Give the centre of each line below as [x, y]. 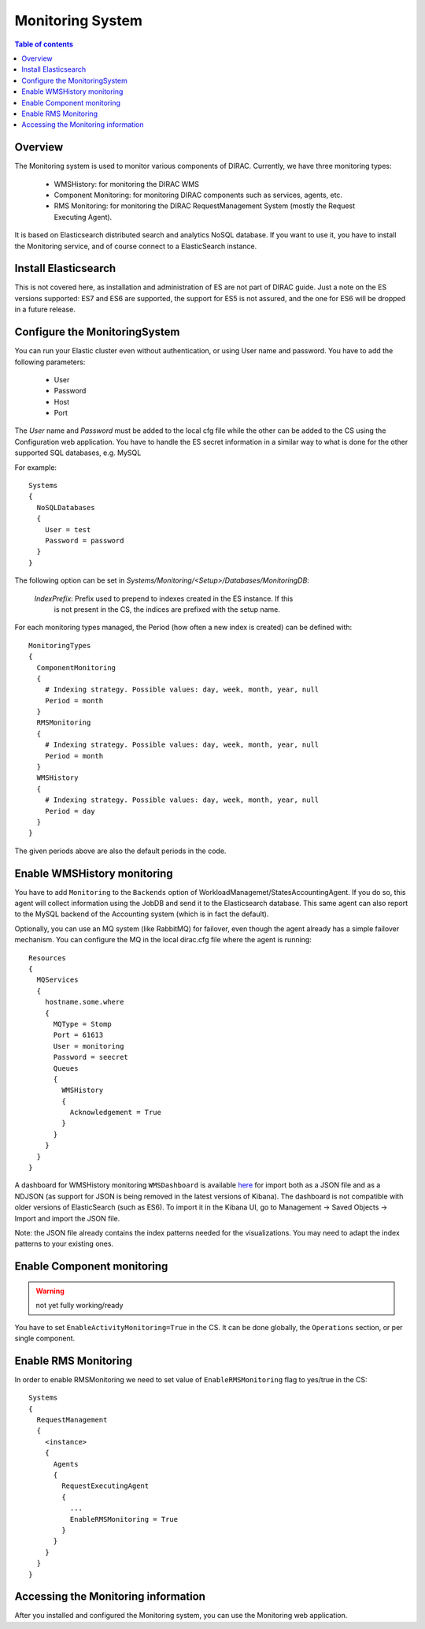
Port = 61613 [78, 1035]
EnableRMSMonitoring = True [124, 1519]
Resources [47, 958]
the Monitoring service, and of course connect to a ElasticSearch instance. [136, 246]
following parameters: [50, 362]
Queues [66, 1068]
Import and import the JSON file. [67, 1218]
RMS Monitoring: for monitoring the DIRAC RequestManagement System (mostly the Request [205, 206]
